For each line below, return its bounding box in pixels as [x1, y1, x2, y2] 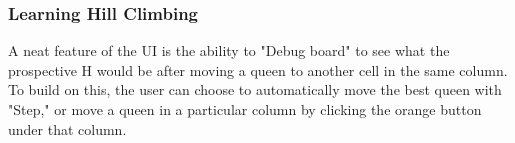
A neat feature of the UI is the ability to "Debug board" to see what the [8, 40, 450, 61]
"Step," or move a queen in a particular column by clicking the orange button [8, 99, 482, 119]
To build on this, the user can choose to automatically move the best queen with [8, 79, 502, 100]
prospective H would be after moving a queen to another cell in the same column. [8, 59, 508, 80]
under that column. [8, 118, 127, 139]
